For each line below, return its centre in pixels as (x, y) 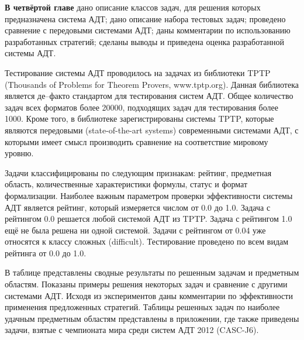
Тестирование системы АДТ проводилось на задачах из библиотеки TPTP (138, 72)
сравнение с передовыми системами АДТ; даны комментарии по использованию (148, 30)
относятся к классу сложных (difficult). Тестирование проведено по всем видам (147, 241)
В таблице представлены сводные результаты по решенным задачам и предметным (152, 272)
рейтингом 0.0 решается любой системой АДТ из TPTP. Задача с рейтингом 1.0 (148, 219)
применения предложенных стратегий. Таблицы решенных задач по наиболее (142, 307)
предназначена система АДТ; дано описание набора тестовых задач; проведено (145, 18)
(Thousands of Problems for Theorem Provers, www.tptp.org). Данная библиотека (152, 84)
